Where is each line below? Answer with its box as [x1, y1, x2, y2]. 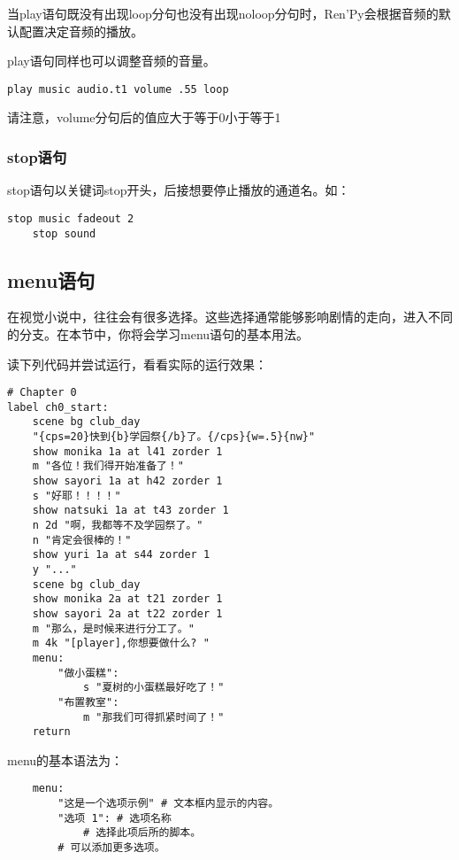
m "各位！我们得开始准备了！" [32, 460, 184, 473]
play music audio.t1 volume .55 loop [7, 82, 229, 96]
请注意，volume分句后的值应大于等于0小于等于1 [7, 108, 281, 127]
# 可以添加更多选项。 [57, 841, 165, 855]
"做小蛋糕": [57, 666, 119, 679]
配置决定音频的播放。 [19, 21, 143, 40]
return [32, 725, 71, 739]
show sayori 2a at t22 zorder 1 [32, 607, 223, 620]
